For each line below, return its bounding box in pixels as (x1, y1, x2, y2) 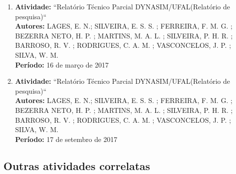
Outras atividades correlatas (3, 158, 150, 173)
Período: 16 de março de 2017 (15, 59, 109, 70)
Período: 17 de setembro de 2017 (15, 134, 118, 144)
